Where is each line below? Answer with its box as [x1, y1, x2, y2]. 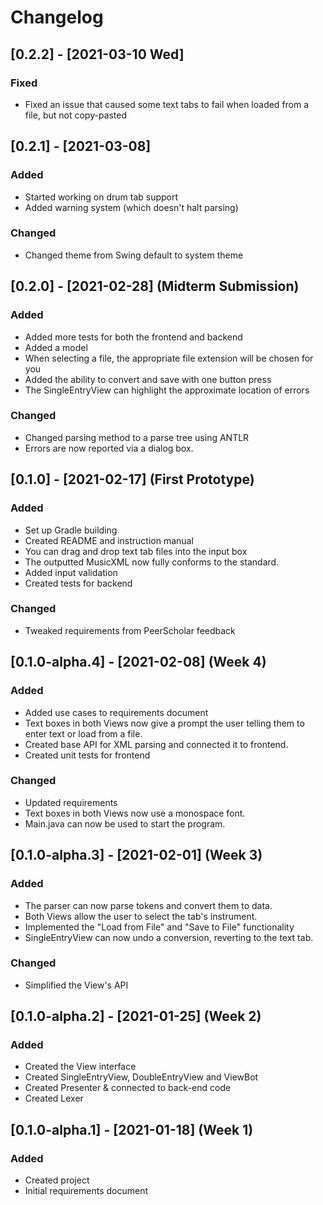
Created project [24, 1174, 90, 1186]
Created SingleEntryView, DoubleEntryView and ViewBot [24, 1071, 259, 1083]
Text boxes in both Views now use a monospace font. [24, 807, 246, 819]
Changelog [10, 6, 104, 29]
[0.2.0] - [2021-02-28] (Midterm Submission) [10, 278, 300, 295]
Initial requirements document [24, 1185, 149, 1197]
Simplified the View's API [24, 979, 129, 991]
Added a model [24, 341, 88, 353]
